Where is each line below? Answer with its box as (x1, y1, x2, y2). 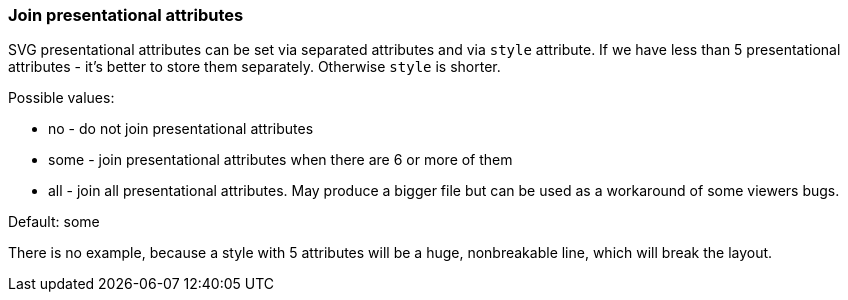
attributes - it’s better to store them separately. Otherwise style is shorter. (8, 58, 501, 76)
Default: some (8, 213, 100, 231)
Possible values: (8, 89, 115, 107)
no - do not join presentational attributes (48, 120, 314, 138)
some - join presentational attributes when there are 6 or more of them (48, 151, 513, 169)
